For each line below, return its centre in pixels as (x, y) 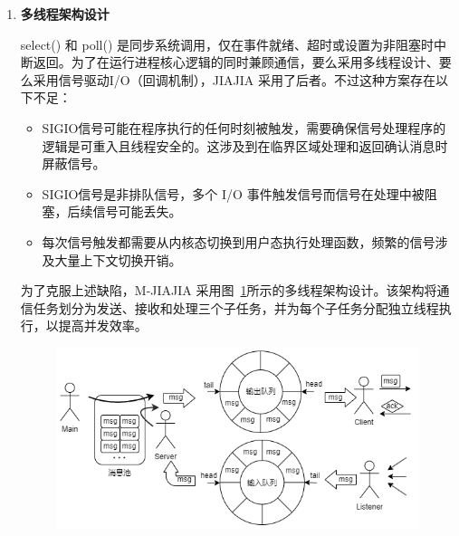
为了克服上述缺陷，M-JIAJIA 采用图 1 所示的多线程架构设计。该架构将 (229, 290)
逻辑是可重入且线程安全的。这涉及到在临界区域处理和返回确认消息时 (245, 145)
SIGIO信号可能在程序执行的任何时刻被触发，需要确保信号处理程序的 (244, 127)
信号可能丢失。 (137, 211)
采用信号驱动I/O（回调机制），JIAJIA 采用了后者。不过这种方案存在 (234, 79)
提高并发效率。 (103, 325)
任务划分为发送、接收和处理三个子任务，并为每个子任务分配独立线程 (236, 307)
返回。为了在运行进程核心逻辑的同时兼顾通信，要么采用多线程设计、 (236, 62)
